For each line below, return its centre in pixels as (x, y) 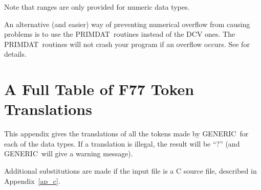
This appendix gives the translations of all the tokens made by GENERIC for (126, 134)
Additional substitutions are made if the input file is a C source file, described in (130, 171)
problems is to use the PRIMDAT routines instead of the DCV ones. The (120, 34)
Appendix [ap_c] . (32, 181)
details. (15, 54)
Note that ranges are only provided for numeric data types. (97, 7)
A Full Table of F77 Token (99, 89)
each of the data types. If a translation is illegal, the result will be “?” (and (122, 143)
